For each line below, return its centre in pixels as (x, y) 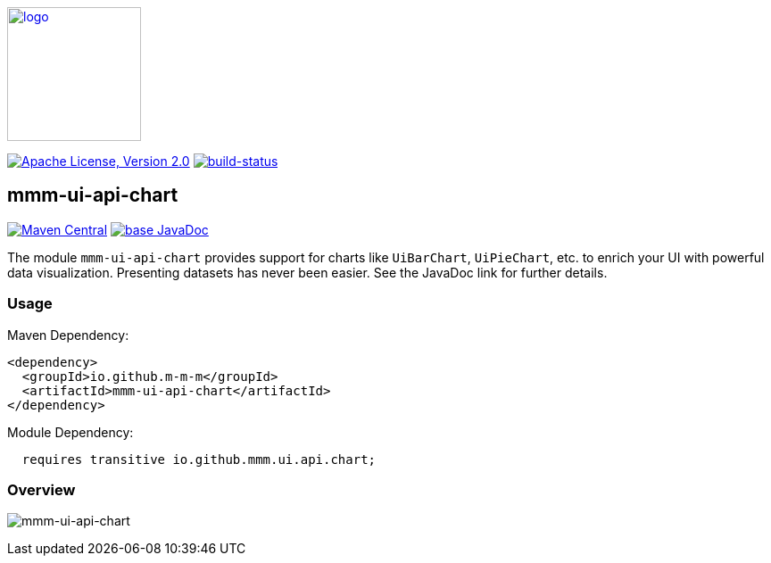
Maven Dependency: (68, 335)
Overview (41, 489)
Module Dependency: (70, 432)
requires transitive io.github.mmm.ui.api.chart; (199, 459)
